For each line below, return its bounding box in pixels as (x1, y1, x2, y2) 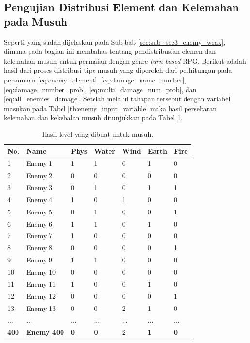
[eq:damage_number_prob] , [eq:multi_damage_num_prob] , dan (4, 84, 197, 94)
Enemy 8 (26, 243, 52, 253)
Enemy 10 (26, 266, 56, 277)
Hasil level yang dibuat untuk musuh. (42, 129, 154, 139)
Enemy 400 (26, 327, 64, 337)
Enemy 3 (26, 182, 52, 193)
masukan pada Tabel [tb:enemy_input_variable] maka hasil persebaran (4, 103, 217, 113)
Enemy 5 (26, 206, 52, 216)
